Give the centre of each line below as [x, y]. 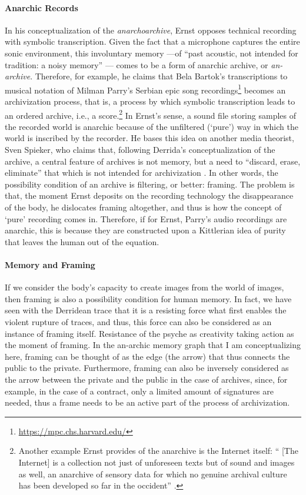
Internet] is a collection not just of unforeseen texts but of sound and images [157, 462]
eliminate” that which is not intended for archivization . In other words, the [142, 173]
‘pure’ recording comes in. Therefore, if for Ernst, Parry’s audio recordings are [146, 218]
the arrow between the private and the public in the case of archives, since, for [146, 379]
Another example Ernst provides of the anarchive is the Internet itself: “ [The [158, 451]
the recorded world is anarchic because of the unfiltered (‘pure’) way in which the [152, 126]
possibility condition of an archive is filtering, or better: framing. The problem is [150, 184]
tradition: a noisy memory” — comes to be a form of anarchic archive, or [137, 64]
